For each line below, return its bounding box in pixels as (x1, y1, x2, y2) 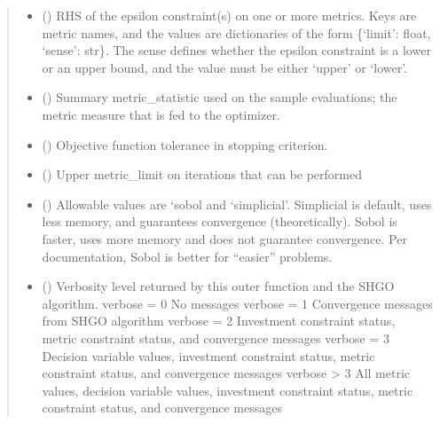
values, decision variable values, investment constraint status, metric (42, 381, 413, 399)
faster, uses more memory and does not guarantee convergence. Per (42, 229, 407, 247)
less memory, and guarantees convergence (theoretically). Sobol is (42, 212, 397, 231)
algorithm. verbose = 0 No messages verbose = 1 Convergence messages (42, 294, 433, 312)
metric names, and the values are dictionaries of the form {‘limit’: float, (42, 23, 431, 42)
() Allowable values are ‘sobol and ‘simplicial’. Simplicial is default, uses (42, 194, 432, 213)
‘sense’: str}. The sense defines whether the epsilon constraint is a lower (42, 41, 431, 59)
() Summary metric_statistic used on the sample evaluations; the (42, 88, 397, 106)
